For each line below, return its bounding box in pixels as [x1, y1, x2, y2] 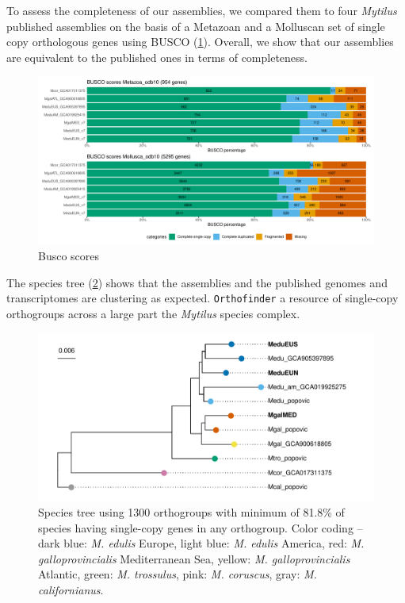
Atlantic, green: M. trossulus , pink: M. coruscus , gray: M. [38, 566, 317, 582]
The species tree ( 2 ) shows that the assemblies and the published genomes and [6, 274, 388, 290]
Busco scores [38, 247, 100, 263]
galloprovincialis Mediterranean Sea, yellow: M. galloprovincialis [38, 550, 350, 567]
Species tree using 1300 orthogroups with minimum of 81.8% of [38, 504, 345, 520]
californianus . [38, 581, 104, 597]
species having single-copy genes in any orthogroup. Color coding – [38, 519, 363, 536]
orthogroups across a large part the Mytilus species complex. [6, 305, 300, 321]
